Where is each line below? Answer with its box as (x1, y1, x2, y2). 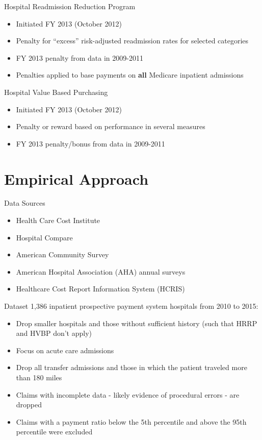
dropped (16, 399, 42, 410)
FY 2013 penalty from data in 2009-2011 (16, 52, 143, 63)
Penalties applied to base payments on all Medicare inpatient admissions (16, 69, 244, 80)
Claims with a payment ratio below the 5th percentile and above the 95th (16, 416, 247, 427)
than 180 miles (16, 372, 62, 382)
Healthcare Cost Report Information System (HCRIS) (16, 283, 185, 294)
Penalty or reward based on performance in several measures (16, 121, 205, 132)
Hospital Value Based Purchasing (4, 86, 108, 97)
